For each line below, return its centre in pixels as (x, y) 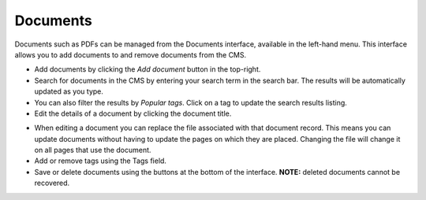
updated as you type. (69, 91)
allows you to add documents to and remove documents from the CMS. (131, 54)
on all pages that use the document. (93, 150)
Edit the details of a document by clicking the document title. (133, 113)
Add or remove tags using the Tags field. (101, 161)
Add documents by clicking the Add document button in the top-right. (148, 69)
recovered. (52, 183)
